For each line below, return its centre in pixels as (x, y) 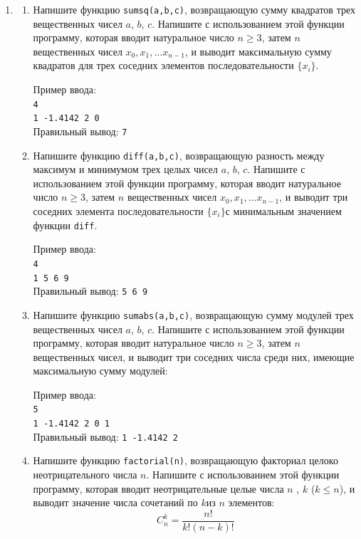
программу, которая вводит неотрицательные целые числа (158, 488)
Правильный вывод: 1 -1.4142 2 (105, 436)
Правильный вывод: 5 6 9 (90, 291)
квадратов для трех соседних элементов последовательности (163, 65)
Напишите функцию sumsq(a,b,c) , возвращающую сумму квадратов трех (194, 9)
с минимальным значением (283, 211)
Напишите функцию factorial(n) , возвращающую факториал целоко (185, 460)
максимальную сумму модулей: (100, 371)
